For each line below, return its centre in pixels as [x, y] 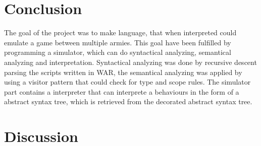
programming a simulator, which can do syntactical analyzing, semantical [118, 52]
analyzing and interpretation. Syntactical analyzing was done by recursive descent [130, 62]
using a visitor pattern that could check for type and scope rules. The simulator [127, 82]
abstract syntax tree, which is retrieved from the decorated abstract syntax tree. [128, 101]
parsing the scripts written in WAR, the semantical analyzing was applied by [123, 72]
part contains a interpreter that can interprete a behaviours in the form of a [122, 91]
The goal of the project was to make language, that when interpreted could [120, 32]
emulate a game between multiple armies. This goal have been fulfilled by [118, 42]
